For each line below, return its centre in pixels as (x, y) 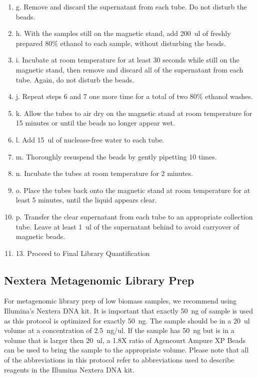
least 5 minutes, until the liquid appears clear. (86, 200)
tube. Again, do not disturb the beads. (75, 79)
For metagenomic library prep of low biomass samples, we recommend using (120, 301)
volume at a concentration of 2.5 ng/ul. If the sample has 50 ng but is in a (119, 330)
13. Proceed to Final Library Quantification (83, 253)
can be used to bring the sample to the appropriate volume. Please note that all (126, 350)
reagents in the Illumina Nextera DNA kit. (69, 369)
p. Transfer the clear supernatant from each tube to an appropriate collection (134, 216)
